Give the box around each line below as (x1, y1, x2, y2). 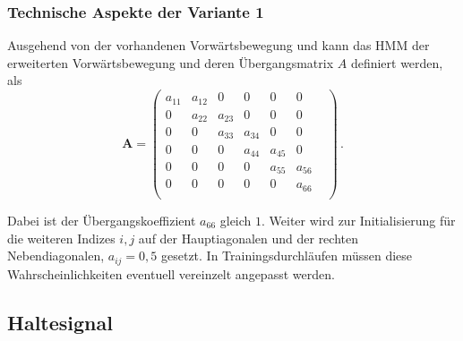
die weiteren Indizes (7, 228, 116, 247)
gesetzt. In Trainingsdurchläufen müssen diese (160, 246, 413, 265)
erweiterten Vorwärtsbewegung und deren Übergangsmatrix (7, 53, 334, 72)
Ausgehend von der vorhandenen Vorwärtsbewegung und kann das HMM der (7, 36, 430, 55)
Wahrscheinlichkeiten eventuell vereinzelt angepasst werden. (7, 264, 335, 283)
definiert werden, (350, 53, 443, 72)
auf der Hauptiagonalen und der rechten (138, 228, 359, 247)
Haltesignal (7, 308, 113, 336)
